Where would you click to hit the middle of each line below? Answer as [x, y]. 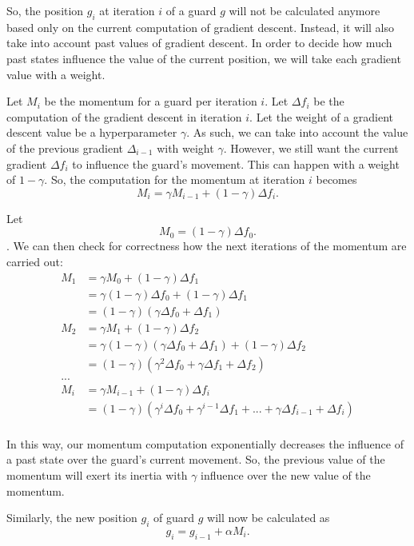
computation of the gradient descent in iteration [124, 116]
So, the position [45, 10]
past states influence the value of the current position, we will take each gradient [204, 58]
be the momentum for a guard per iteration [151, 101]
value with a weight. [56, 74]
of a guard [191, 10]
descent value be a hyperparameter [92, 132]
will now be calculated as [269, 518]
